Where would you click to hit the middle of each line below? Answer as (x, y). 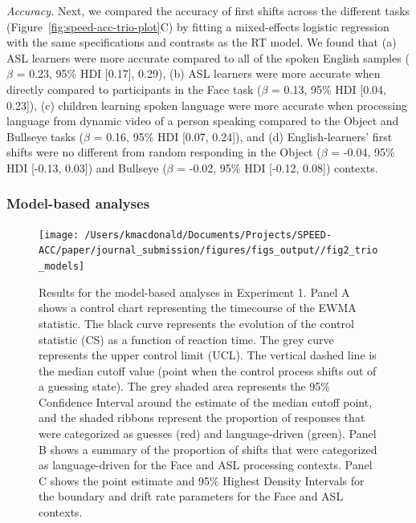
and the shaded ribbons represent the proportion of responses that (202, 418)
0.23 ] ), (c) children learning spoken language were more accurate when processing (207, 105)
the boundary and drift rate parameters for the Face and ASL (191, 496)
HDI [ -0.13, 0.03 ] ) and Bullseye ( (87, 167)
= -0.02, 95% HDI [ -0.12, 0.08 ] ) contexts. (277, 167)
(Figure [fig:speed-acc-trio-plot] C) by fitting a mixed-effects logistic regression (198, 26)
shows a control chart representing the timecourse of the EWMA (198, 308)
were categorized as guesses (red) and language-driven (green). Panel (208, 434)
